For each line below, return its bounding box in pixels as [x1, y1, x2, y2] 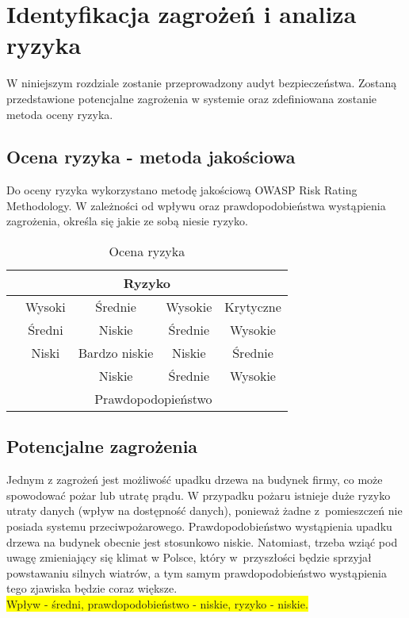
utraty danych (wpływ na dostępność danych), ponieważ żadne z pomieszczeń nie [6, 502, 403, 519]
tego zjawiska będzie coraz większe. [6, 580, 178, 597]
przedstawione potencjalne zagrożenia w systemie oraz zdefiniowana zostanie [6, 90, 377, 106]
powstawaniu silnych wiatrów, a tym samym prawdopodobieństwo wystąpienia [6, 564, 387, 581]
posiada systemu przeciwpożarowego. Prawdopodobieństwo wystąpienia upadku [6, 518, 392, 535]
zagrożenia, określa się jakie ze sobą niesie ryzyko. [6, 213, 248, 229]
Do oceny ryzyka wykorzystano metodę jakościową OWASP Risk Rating [6, 182, 357, 198]
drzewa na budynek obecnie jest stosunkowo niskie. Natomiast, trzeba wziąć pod [6, 533, 398, 550]
